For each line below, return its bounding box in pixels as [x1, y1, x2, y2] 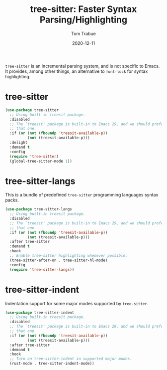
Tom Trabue [71, 30, 96, 36]
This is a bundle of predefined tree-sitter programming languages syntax [5, 192, 159, 198]
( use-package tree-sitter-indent [5, 310, 75, 315]
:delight [9, 140, 28, 145]
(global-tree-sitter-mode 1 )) [9, 159, 72, 164]
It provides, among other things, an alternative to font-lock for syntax [5, 68, 148, 74]
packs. [5, 197, 19, 203]
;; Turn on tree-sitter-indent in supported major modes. [9, 357, 133, 362]
